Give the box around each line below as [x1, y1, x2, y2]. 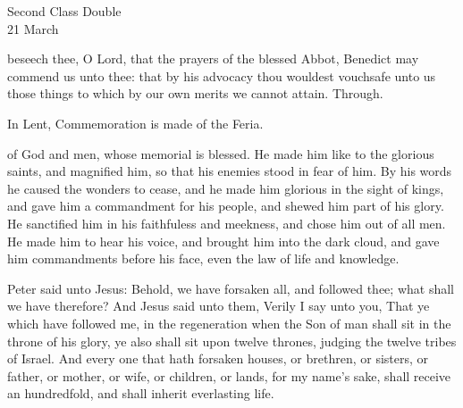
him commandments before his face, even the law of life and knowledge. [7, 249, 400, 268]
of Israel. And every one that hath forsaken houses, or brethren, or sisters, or [7, 349, 429, 368]
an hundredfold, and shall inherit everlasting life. [7, 384, 274, 403]
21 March [7, 19, 59, 37]
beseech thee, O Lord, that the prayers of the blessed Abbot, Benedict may [7, 49, 419, 68]
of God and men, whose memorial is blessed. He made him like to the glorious [7, 144, 434, 162]
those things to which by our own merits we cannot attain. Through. [7, 84, 383, 103]
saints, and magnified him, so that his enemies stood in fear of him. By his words [7, 162, 452, 180]
